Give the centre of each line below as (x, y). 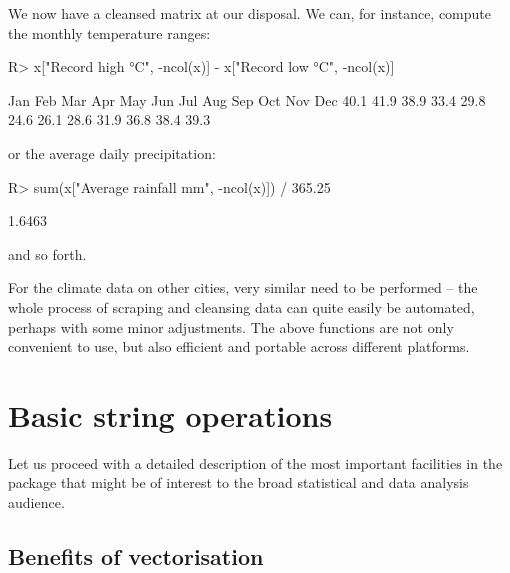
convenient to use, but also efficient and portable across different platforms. (239, 346)
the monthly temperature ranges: (109, 32)
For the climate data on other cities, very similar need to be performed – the (243, 287)
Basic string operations (170, 414)
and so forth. (47, 253)
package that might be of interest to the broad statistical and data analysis (238, 482)
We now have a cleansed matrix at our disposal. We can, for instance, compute (250, 13)
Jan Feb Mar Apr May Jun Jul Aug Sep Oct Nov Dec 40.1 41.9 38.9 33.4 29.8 (247, 99)
